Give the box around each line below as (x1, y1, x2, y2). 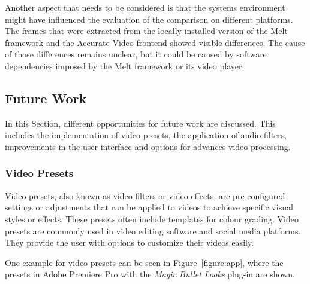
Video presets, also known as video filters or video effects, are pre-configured (5, 189, 285, 201)
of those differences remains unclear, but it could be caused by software (5, 48, 267, 60)
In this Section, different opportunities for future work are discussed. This (5, 117, 276, 129)
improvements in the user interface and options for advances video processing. (5, 140, 291, 152)
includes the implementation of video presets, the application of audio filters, (5, 129, 287, 141)
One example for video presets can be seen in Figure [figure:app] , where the (5, 256, 284, 268)
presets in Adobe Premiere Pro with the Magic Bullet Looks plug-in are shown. (5, 268, 295, 280)
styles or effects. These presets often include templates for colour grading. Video (5, 212, 299, 225)
